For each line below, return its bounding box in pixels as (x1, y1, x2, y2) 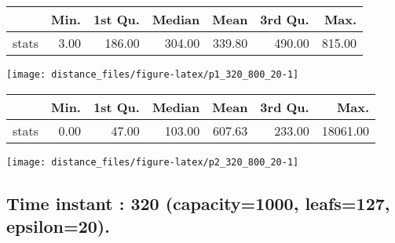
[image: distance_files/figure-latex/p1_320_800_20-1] (6, 69, 299, 80)
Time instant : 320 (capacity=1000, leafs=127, (6, 190, 390, 215)
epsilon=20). (6, 214, 110, 238)
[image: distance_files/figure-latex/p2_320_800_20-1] (6, 156, 299, 168)
